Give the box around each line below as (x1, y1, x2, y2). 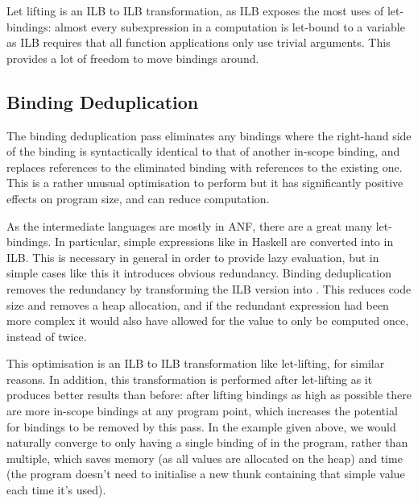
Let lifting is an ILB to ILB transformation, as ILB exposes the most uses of (6, 2, 384, 19)
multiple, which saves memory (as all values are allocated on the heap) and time (6, 449, 403, 466)
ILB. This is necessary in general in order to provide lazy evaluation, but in (6, 248, 379, 265)
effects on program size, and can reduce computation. (6, 190, 270, 206)
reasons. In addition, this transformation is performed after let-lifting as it (6, 370, 373, 387)
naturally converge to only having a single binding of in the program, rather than (6, 434, 408, 451)
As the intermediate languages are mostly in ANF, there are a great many (6, 217, 373, 234)
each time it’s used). (6, 481, 106, 498)
